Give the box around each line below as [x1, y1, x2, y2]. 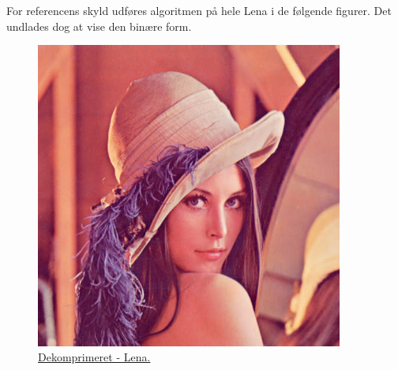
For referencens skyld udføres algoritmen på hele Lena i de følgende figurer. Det [6, 2, 392, 18]
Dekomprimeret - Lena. [38, 349, 151, 365]
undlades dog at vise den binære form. [6, 17, 192, 34]
